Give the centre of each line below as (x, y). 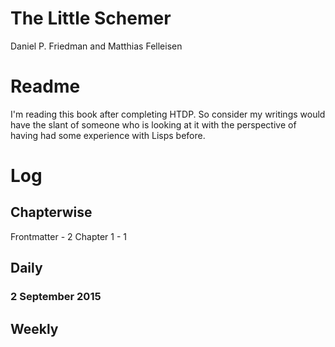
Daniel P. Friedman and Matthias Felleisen (96, 46)
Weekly (34, 328)
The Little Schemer (91, 18)
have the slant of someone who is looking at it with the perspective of (153, 124)
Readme (45, 86)
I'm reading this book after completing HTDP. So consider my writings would (168, 114)
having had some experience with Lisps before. (108, 135)
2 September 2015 (56, 297)
